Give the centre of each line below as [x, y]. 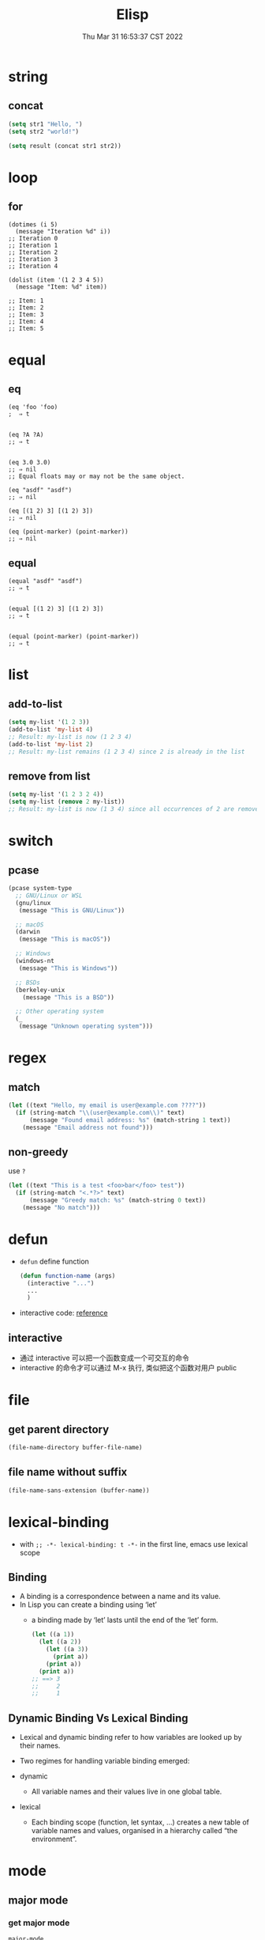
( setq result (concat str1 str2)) [65, 146]
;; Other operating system [60, 1012]
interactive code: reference [63, 1313]
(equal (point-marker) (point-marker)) [74, 637]
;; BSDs [28, 983]
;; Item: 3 [26, 315]
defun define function [54, 1261]
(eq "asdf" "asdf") [40, 491]
